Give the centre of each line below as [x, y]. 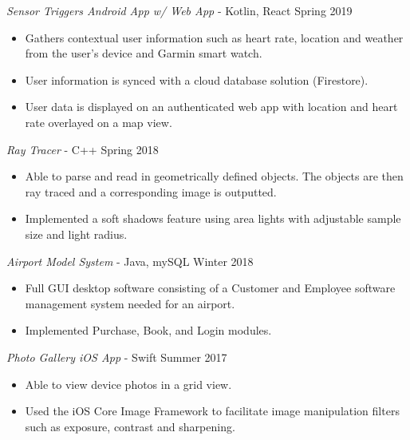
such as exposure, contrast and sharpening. [130, 426]
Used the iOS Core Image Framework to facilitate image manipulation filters [212, 411]
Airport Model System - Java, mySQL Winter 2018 [130, 261]
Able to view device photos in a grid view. [128, 384]
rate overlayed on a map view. [99, 122]
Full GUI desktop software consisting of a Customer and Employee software [210, 288]
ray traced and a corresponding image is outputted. [151, 191]
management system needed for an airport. [130, 303]
